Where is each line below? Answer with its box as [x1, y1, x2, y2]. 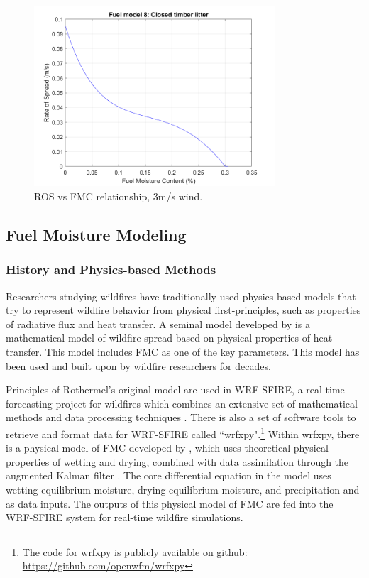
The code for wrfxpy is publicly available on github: [22, 544, 248, 559]
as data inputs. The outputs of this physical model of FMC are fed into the [6, 496, 334, 511]
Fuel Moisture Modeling [6, 223, 187, 245]
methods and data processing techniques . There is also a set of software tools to [6, 410, 356, 425]
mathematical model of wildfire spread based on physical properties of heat [6, 330, 333, 345]
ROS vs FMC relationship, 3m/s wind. [34, 188, 203, 203]
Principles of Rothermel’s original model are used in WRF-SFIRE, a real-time [6, 382, 345, 397]
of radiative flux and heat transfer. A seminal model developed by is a [6, 316, 310, 331]
